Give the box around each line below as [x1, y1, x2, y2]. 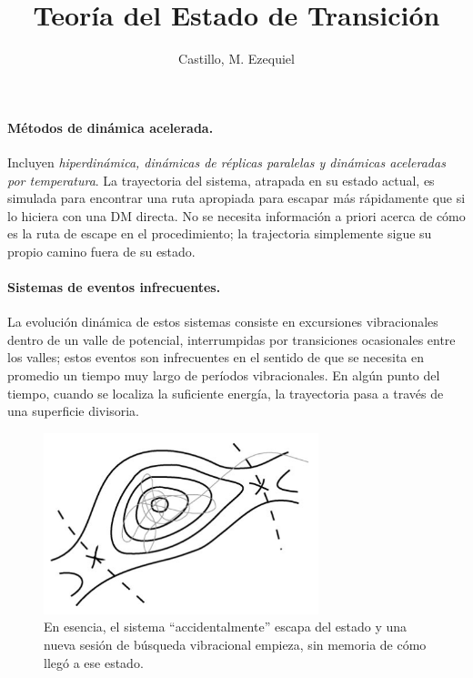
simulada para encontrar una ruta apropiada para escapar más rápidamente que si [7, 188, 466, 207]
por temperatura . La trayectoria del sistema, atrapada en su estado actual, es [7, 170, 435, 189]
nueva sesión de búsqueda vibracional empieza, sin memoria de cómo [44, 635, 427, 654]
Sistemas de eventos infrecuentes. [7, 278, 221, 297]
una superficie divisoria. [7, 401, 139, 420]
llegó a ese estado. [44, 653, 144, 672]
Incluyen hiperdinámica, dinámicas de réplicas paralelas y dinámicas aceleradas [7, 152, 446, 171]
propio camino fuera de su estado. [7, 241, 196, 260]
